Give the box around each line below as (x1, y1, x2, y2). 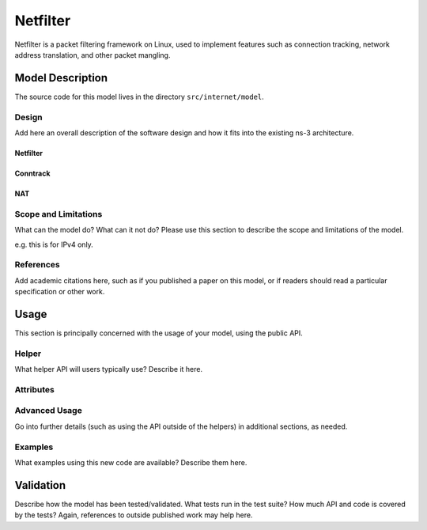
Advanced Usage (14, 405, 82, 416)
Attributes (14, 384, 55, 395)
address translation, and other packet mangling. (14, 50, 171, 59)
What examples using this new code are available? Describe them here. (14, 457, 248, 467)
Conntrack (14, 168, 51, 178)
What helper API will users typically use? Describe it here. (14, 365, 203, 374)
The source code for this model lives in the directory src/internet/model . (14, 92, 264, 101)
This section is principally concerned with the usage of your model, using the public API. (14, 328, 304, 338)
